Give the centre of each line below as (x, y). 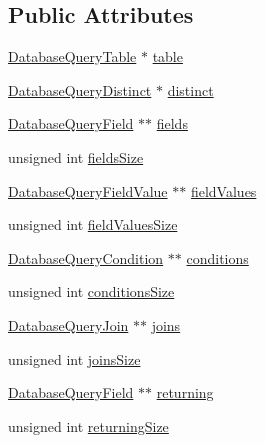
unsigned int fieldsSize (76, 156)
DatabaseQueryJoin (68, 324)
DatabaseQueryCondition (86, 257)
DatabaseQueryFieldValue (88, 190)
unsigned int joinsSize (74, 358)
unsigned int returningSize (88, 425)
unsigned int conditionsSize (91, 291)
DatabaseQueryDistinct (80, 89)
